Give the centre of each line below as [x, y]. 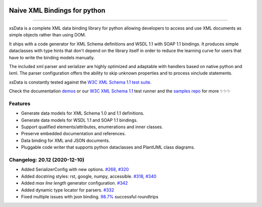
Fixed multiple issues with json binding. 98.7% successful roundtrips [90, 196]
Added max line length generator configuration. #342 [74, 183]
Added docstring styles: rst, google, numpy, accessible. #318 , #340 [89, 176]
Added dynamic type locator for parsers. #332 [68, 190]
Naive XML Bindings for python [57, 10]
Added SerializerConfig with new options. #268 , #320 [75, 170]
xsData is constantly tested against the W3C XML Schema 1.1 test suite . [80, 82]
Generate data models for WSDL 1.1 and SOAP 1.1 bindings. [79, 120]
